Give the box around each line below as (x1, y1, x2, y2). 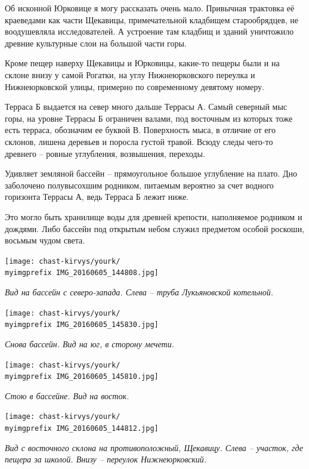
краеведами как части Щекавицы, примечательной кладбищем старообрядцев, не (5, 13, 299, 26)
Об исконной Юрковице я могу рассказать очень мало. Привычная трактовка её (5, 2, 295, 14)
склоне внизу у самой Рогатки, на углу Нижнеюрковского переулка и (5, 68, 255, 81)
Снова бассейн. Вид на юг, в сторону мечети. (5, 337, 174, 350)
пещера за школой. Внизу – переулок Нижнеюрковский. (5, 453, 207, 465)
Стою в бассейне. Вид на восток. (5, 389, 129, 402)
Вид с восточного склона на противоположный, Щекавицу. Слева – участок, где (5, 441, 303, 453)
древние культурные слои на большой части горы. (5, 36, 187, 49)
